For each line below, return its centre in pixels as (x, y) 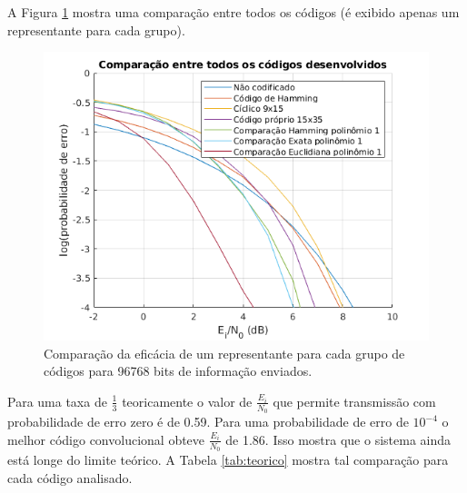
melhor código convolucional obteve (106, 439)
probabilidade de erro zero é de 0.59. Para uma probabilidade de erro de (208, 422)
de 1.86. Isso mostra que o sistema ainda (338, 439)
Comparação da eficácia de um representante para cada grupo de (224, 353)
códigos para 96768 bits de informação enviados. (178, 371)
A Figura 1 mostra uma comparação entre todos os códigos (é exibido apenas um (233, 12)
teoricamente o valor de (187, 401)
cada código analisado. (70, 477)
